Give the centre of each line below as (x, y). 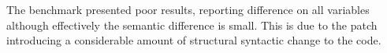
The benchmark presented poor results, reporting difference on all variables (188, 9)
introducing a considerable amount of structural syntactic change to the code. (194, 40)
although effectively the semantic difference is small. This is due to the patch (192, 25)
